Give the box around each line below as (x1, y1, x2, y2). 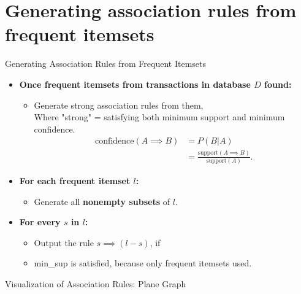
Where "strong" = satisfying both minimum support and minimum (34, 110, 285, 123)
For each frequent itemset (19, 174, 131, 187)
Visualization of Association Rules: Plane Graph (5, 277, 186, 290)
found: (264, 77, 292, 90)
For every (19, 215, 61, 228)
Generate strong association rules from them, (34, 98, 204, 111)
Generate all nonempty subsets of (34, 195, 170, 207)
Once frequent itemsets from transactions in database (19, 77, 251, 90)
